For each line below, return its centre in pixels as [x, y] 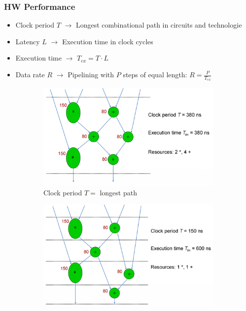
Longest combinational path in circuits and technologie [159, 25]
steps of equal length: [155, 74]
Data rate [30, 74]
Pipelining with [91, 74]
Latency [28, 41]
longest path [118, 193]
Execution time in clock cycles [107, 41]
